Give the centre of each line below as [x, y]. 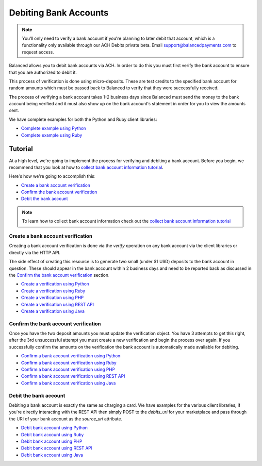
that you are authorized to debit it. [43, 72]
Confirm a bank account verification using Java [68, 383]
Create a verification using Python [55, 284]
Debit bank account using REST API [57, 448]
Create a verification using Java [53, 311]
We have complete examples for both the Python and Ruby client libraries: [83, 119]
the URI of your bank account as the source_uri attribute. [65, 419]
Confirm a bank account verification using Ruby [69, 363]
